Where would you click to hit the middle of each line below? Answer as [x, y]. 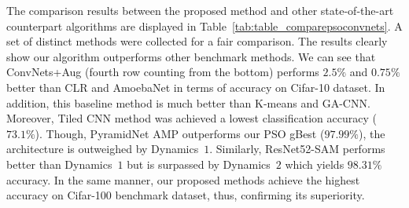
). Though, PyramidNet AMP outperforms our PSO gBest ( [180, 133]
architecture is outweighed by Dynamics [103, 149]
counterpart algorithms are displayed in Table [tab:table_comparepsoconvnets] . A [204, 26]
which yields [315, 164]
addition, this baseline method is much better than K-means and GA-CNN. [188, 102]
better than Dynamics [59, 164]
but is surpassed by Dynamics [199, 164]
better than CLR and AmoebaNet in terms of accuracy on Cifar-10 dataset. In [196, 87]
